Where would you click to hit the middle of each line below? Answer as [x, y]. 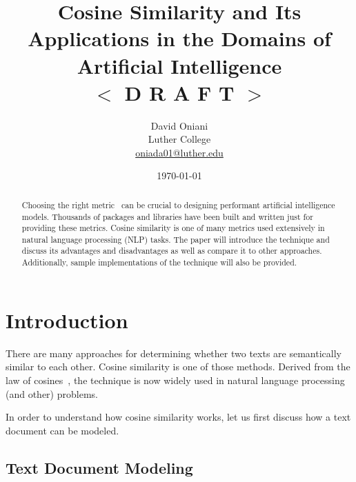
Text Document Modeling [99, 467]
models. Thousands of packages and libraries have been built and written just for [167, 216]
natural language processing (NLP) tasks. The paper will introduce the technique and [176, 239]
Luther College [179, 139]
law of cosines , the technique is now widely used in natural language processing [175, 380]
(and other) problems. [52, 393]
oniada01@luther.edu [179, 152]
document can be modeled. [62, 430]
